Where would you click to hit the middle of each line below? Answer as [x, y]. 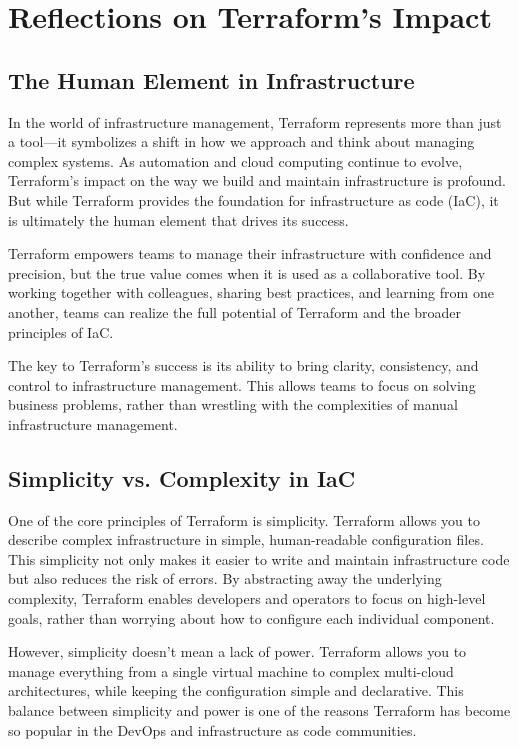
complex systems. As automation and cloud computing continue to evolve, [235, 160]
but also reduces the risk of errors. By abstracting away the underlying [225, 578]
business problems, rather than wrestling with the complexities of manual [233, 404]
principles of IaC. [61, 331]
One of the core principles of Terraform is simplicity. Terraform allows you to [244, 519]
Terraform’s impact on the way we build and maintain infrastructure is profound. [257, 180]
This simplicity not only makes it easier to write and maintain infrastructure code [259, 558]
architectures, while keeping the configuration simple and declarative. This [236, 690]
